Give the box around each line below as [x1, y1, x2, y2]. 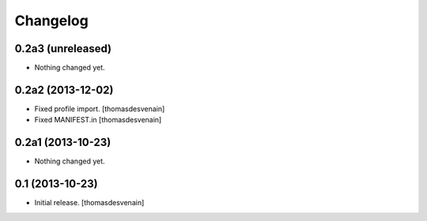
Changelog [14, 12, 89, 29]
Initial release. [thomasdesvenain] [34, 198, 145, 208]
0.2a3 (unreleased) [14, 42, 112, 55]
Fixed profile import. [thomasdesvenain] [34, 103, 165, 114]
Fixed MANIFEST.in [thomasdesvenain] [34, 115, 162, 125]
